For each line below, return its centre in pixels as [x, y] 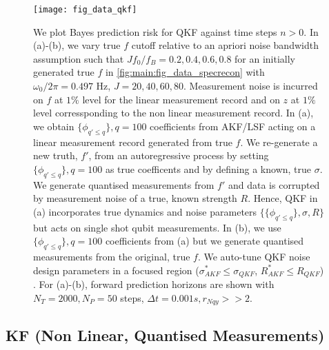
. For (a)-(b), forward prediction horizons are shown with [154, 284]
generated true [64, 72]
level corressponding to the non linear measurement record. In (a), [173, 113]
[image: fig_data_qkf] [85, 10]
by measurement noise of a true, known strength [135, 198]
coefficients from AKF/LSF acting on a [233, 126]
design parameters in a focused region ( [116, 270]
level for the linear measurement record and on [181, 99]
